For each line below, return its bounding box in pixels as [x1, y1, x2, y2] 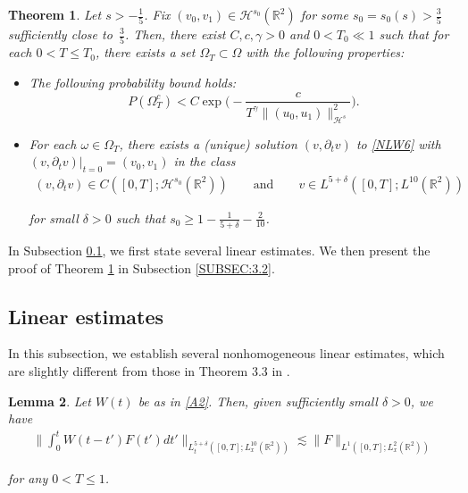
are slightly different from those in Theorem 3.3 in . [8, 361, 290, 380]
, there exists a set [95, 43, 196, 62]
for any [8, 469, 48, 488]
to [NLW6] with [355, 134, 441, 153]
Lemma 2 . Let [8, 391, 91, 410]
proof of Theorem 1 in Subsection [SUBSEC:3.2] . [8, 258, 275, 277]
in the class [173, 152, 236, 171]
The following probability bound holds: [29, 72, 237, 91]
